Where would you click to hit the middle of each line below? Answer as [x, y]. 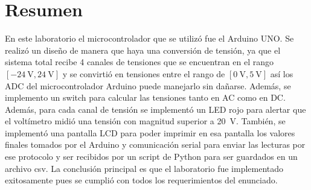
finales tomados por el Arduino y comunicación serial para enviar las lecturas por [155, 144]
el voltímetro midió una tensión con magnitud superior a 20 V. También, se [145, 121]
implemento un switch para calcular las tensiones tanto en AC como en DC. [145, 97]
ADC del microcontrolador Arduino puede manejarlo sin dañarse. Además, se [148, 85]
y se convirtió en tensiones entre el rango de [144, 73]
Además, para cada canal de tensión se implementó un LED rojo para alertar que [155, 109]
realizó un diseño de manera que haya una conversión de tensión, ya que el [143, 50]
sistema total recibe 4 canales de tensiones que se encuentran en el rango [139, 62]
